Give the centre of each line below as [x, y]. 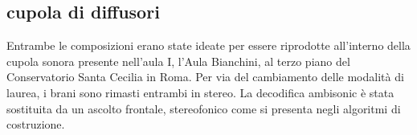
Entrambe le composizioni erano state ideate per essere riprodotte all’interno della [208, 45]
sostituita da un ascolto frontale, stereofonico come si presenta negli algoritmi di [204, 108]
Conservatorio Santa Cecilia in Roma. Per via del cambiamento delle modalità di [205, 77]
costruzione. [36, 124]
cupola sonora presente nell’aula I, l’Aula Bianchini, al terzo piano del [178, 61]
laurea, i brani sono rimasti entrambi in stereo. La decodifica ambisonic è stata [200, 92]
